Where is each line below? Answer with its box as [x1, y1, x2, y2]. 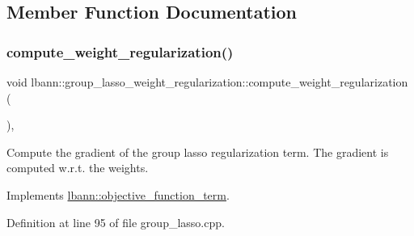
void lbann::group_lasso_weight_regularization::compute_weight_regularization [6, 74, 408, 90]
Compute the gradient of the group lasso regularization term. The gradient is [6, 143, 389, 160]
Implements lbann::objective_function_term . [6, 186, 230, 203]
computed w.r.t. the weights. [6, 159, 149, 176]
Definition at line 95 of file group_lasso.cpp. [6, 213, 225, 230]
